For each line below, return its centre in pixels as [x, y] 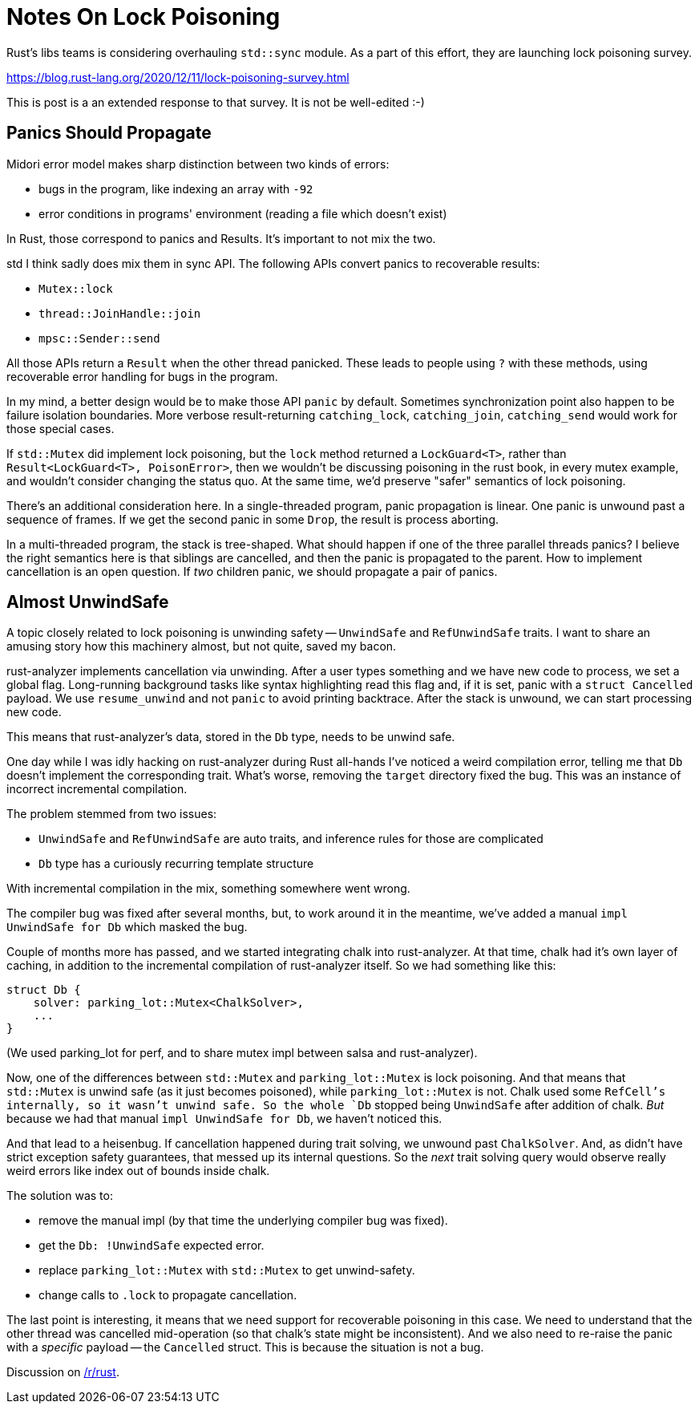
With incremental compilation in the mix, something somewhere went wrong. [208, 889]
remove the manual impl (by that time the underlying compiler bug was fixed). [243, 1221]
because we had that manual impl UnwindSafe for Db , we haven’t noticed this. [224, 1119]
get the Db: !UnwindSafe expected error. [152, 1246]
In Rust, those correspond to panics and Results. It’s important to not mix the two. [221, 238]
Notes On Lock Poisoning [143, 17]
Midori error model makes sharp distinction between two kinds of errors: [198, 164]
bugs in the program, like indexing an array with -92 [176, 188]
